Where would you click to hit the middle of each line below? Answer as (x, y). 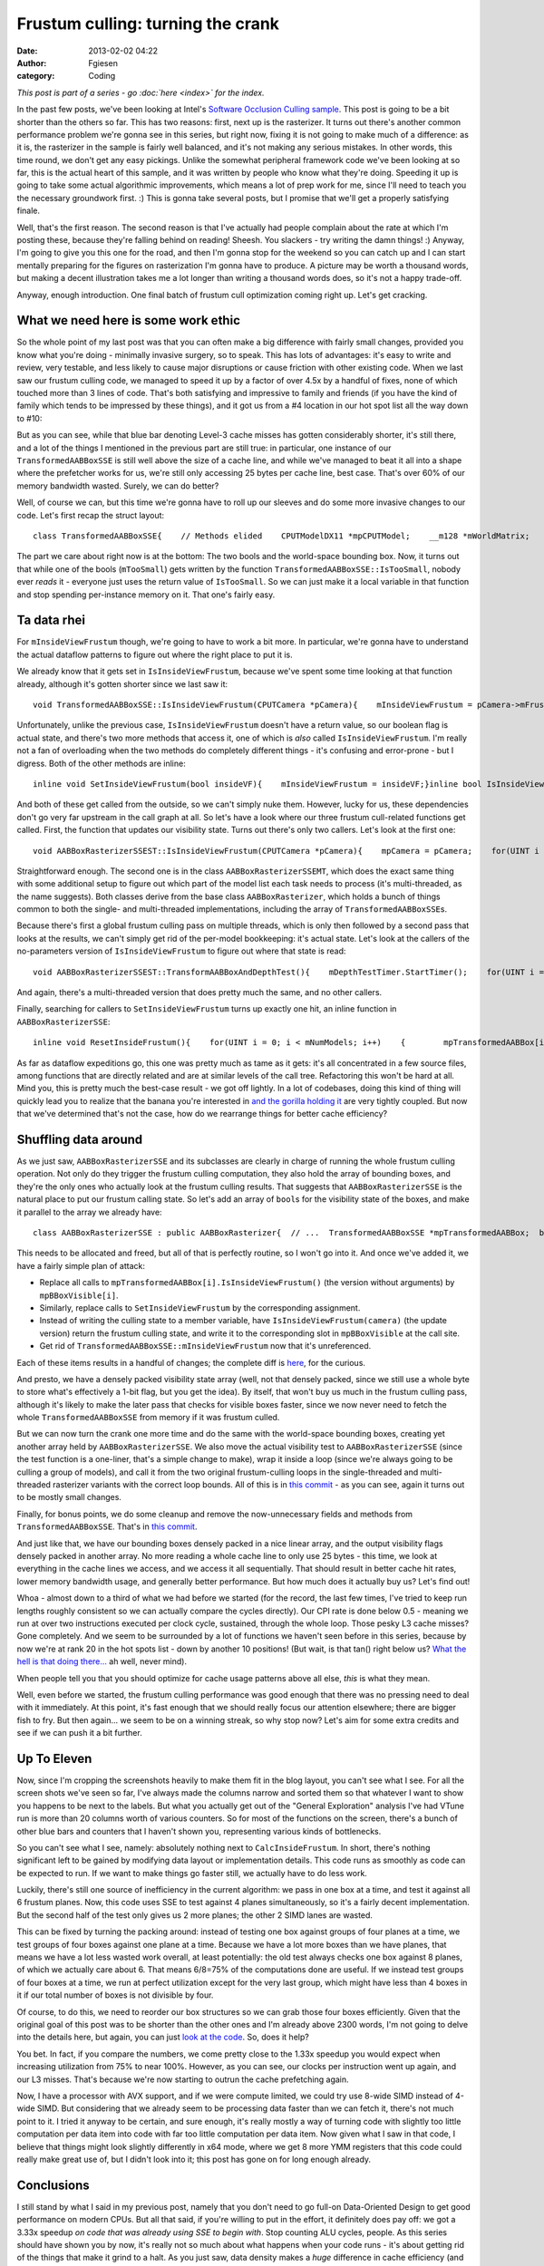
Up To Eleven (54, 1758)
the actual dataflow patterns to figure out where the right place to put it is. (155, 654)
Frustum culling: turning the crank (148, 24)
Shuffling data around (80, 1139)
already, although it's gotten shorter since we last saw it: (122, 683)
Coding (102, 76)
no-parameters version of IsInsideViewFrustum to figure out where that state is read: (181, 951)
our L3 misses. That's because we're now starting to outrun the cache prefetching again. (183, 2079)
